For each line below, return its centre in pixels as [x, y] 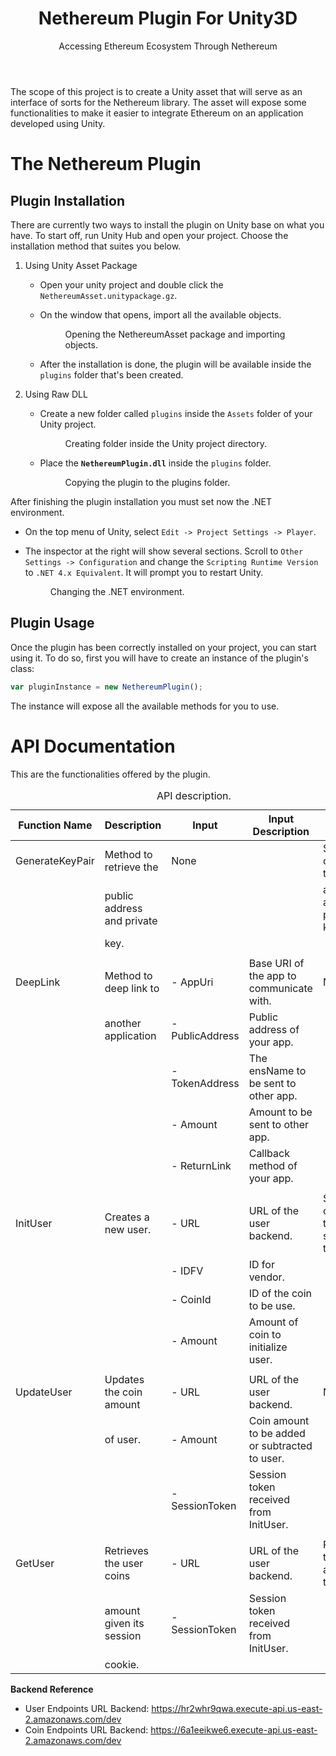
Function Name [55, 825]
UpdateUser [44, 1392]
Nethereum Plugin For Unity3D [168, 18]
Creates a [127, 1217]
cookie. [122, 1664]
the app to [272, 975]
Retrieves [126, 1550]
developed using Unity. [58, 123]
